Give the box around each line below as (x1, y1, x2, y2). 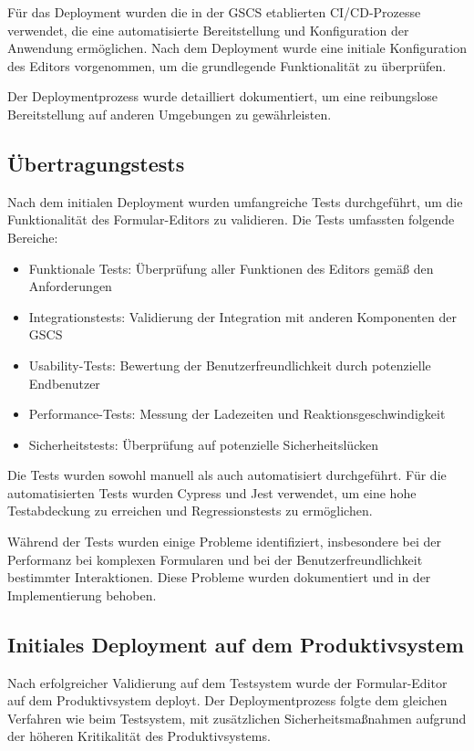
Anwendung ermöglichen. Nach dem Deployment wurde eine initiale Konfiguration (7, 38, 467, 57)
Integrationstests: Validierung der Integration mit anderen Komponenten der (28, 307, 457, 326)
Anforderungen (28, 276, 112, 296)
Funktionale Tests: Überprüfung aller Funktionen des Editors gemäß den (28, 258, 434, 277)
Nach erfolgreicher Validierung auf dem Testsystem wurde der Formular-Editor (7, 673, 448, 692)
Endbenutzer (28, 373, 100, 392)
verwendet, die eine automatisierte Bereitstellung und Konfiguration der (7, 20, 409, 39)
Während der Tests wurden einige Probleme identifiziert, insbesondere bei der (7, 532, 442, 551)
